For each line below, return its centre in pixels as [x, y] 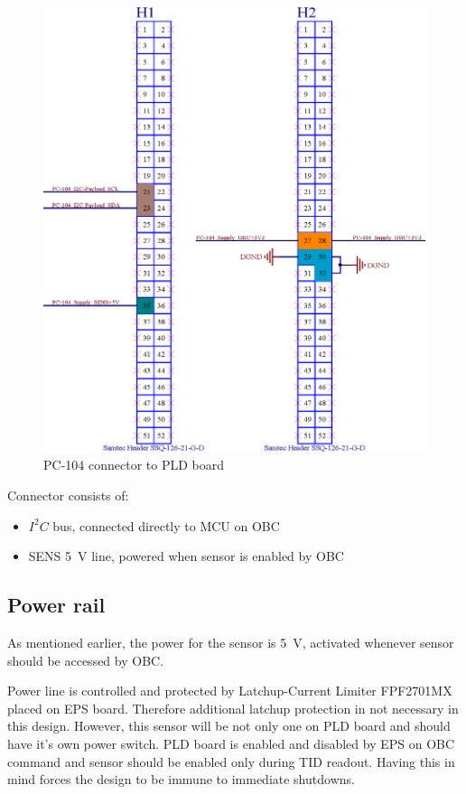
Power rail [56, 605]
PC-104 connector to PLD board [134, 465]
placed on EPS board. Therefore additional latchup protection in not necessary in [233, 708]
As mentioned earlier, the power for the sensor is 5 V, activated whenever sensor [231, 643]
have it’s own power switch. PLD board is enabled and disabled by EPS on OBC [231, 744]
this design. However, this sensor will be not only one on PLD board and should [229, 726]
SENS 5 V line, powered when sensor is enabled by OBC [186, 556]
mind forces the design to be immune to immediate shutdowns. [181, 779]
